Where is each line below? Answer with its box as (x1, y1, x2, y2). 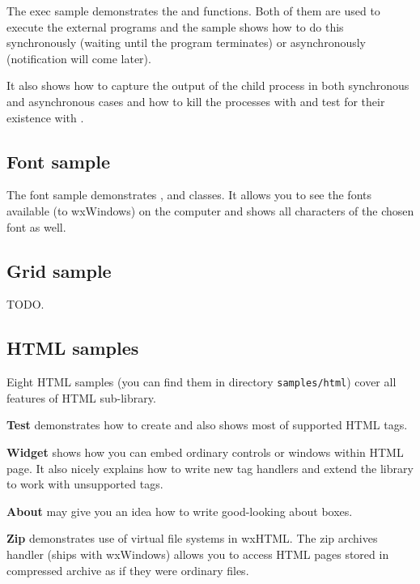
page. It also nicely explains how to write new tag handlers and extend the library (6, 459, 414, 476)
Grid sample (6, 258, 112, 283)
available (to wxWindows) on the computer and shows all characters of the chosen (6, 202, 414, 219)
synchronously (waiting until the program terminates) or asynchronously (6, 34, 366, 51)
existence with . (6, 109, 84, 126)
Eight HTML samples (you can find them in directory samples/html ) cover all (6, 373, 397, 390)
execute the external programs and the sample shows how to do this (6, 18, 344, 35)
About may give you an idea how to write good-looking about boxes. (6, 502, 353, 519)
